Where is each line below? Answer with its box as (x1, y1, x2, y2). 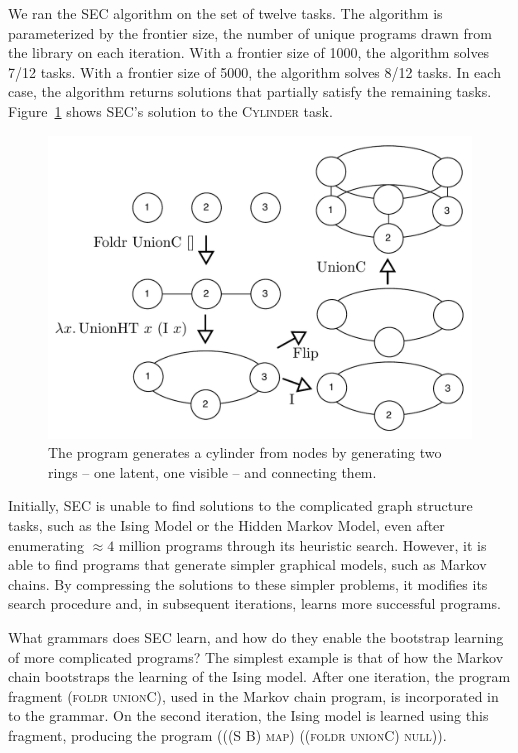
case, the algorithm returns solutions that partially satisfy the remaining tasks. (8, 81, 492, 102)
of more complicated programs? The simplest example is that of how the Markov (8, 646, 504, 667)
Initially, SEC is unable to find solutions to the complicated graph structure (8, 495, 473, 516)
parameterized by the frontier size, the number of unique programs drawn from (8, 22, 492, 43)
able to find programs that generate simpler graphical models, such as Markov (8, 554, 487, 575)
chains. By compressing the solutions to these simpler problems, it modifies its (8, 573, 488, 594)
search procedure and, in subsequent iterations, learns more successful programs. (8, 593, 501, 614)
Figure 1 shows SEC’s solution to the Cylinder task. (8, 100, 333, 121)
